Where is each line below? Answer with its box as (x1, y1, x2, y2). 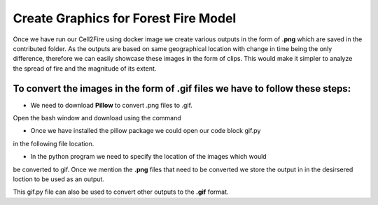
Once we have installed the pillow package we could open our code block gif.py (30, 127, 261, 135)
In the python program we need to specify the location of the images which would (30, 153, 267, 161)
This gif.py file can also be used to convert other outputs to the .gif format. (13, 188, 229, 196)
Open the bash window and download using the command (13, 114, 181, 122)
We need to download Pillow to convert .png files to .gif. (30, 101, 192, 109)
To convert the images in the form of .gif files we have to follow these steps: (13, 83, 351, 94)
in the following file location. (13, 139, 94, 148)
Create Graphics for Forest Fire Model (13, 10, 237, 26)
